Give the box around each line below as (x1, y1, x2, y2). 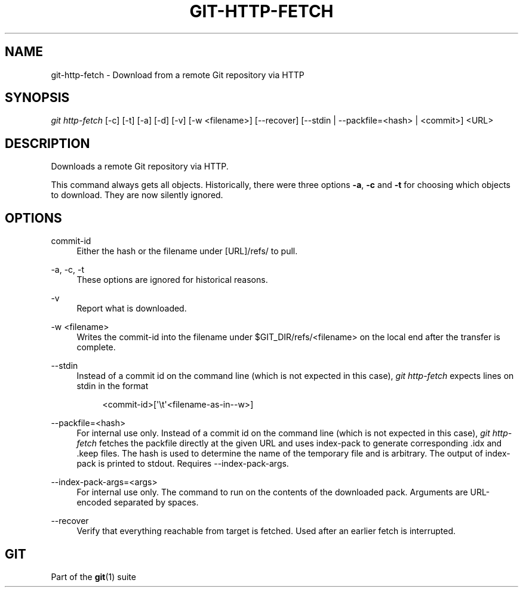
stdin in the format (76, 381, 149, 391)
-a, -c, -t (51, 264, 85, 275)
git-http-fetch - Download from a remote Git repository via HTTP (51, 69, 304, 80)
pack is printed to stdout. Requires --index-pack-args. (76, 458, 289, 469)
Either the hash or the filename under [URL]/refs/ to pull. (76, 246, 298, 257)
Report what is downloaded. (76, 303, 187, 314)
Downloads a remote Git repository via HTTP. (51, 161, 229, 172)
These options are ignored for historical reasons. (76, 275, 268, 285)
